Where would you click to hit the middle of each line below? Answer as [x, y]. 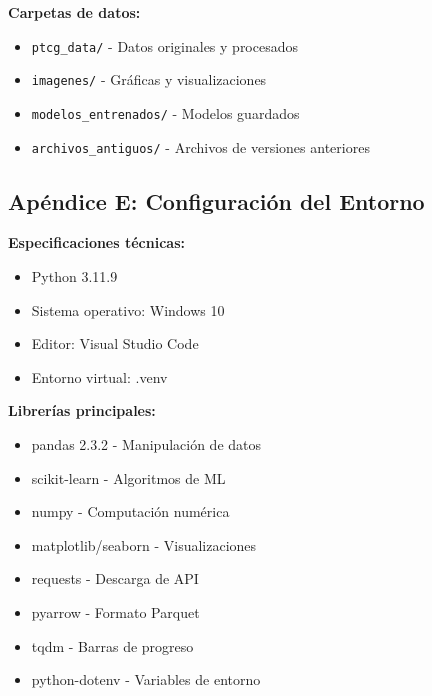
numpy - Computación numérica [130, 511]
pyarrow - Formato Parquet [115, 611]
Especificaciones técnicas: [96, 242]
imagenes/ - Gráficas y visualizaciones [149, 79]
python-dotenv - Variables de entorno [146, 679]
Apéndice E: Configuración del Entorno [216, 200]
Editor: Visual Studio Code [115, 343]
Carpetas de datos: [74, 12]
